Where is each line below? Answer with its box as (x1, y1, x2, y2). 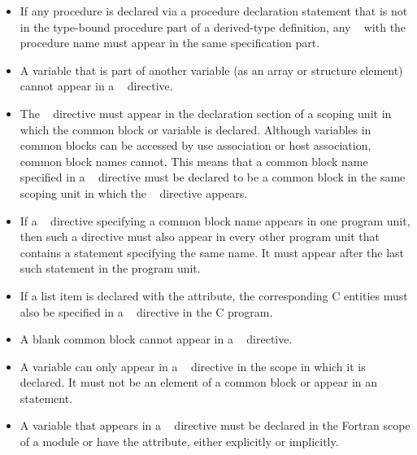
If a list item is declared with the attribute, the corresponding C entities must (20, 287, 408, 304)
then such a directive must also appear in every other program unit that (20, 228, 380, 245)
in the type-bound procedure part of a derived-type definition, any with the (20, 18, 406, 35)
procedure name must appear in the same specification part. (20, 34, 320, 51)
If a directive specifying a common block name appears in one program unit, (20, 212, 410, 229)
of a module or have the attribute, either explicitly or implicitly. (20, 433, 339, 450)
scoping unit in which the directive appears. (20, 184, 248, 201)
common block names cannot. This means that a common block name (20, 152, 368, 169)
